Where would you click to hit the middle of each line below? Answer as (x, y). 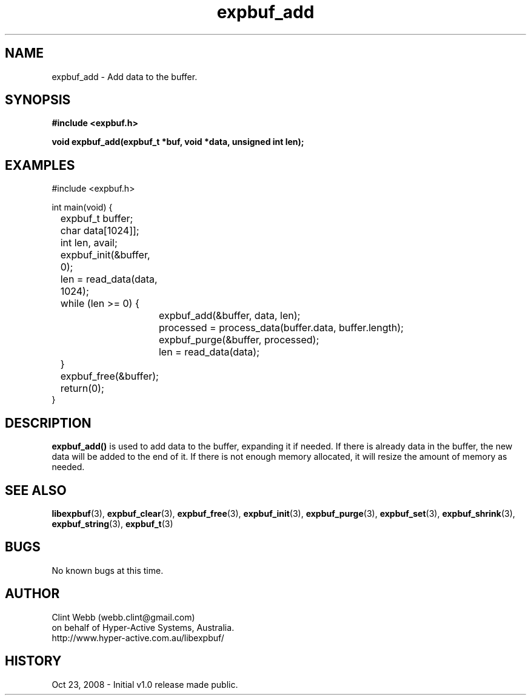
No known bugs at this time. (108, 570)
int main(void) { (82, 207)
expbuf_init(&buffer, (105, 255)
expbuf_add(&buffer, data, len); (229, 316)
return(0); (82, 389)
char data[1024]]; (100, 231)
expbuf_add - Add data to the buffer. (125, 76)
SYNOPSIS (38, 100)
